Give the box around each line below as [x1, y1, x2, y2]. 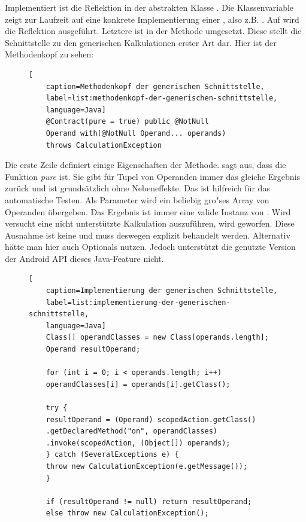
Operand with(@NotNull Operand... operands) [46, 129, 226, 138]
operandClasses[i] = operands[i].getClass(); [46, 380, 231, 389]
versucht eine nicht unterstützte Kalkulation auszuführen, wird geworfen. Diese [5, 217, 295, 230]
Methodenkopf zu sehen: [5, 48, 94, 60]
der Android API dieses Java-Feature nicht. [5, 252, 164, 264]
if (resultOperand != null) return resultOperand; [46, 497, 252, 506]
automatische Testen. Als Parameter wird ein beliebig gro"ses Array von [5, 193, 269, 206]
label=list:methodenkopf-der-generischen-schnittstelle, [46, 94, 278, 103]
